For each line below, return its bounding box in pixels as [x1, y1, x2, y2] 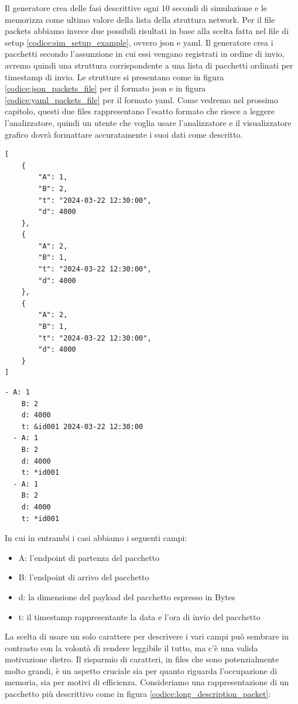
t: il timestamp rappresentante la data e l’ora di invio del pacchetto [18, 610, 261, 623]
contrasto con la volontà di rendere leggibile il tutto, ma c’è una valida [5, 641, 258, 654]
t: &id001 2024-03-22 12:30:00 [21, 422, 143, 431]
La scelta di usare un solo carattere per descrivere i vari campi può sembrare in [5, 630, 289, 642]
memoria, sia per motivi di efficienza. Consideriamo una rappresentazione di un [5, 676, 289, 688]
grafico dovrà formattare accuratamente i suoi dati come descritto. [5, 128, 243, 140]
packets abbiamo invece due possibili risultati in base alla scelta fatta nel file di [5, 25, 289, 37]
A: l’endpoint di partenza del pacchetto [18, 551, 160, 563]
